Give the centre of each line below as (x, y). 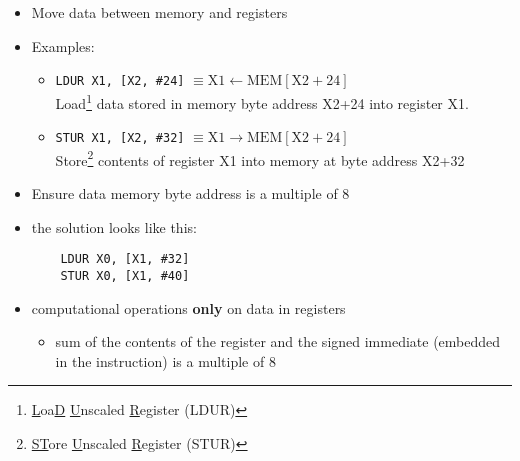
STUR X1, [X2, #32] (120, 138)
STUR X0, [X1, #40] (125, 275)
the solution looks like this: (114, 226)
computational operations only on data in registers (188, 307)
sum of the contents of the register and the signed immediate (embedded (278, 341)
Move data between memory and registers (159, 12)
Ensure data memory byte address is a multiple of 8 (190, 193)
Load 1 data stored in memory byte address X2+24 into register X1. (262, 101)
